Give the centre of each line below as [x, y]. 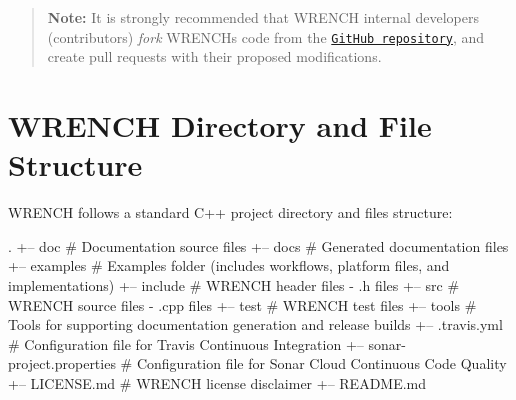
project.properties [62, 363]
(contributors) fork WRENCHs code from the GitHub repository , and [266, 36]
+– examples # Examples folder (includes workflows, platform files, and [229, 265]
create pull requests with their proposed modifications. [214, 56]
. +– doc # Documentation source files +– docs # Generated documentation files [258, 245]
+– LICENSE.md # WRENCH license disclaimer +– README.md [217, 382]
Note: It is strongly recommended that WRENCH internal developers [263, 17]
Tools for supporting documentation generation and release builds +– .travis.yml [255, 324]
